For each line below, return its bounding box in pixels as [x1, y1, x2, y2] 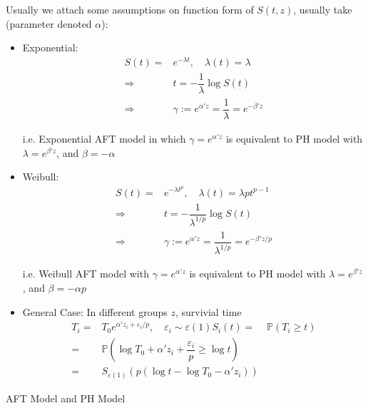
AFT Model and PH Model [6, 390, 126, 405]
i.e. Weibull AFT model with [22, 266, 149, 281]
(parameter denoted [6, 16, 92, 31]
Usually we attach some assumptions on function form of [6, 2, 254, 16]
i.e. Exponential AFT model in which [22, 131, 186, 146]
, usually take [293, 2, 352, 16]
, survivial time [175, 304, 242, 319]
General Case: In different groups [22, 304, 168, 319]
